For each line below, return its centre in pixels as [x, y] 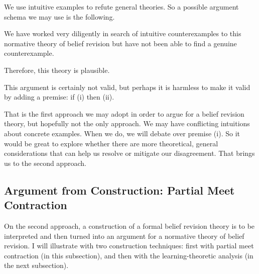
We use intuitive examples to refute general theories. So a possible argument [121, 7]
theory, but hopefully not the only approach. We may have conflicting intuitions [127, 123]
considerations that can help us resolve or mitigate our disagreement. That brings [129, 153]
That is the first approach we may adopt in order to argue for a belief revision [124, 113]
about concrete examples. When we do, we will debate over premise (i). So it [122, 133]
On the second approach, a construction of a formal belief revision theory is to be [129, 225]
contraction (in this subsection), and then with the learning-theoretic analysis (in [129, 255]
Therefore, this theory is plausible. [57, 70]
